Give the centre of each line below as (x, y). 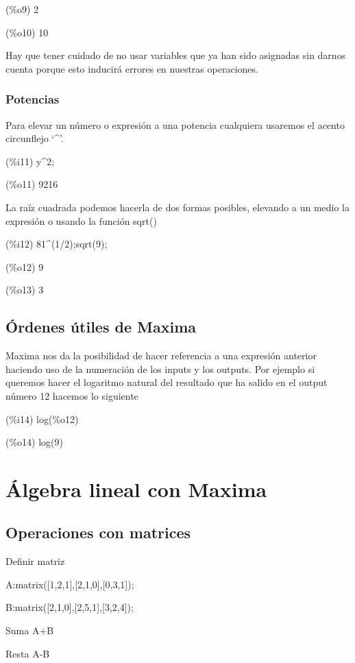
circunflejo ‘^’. (35, 138)
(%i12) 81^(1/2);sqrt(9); (57, 244)
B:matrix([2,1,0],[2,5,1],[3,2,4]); (70, 607)
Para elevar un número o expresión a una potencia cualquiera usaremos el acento (175, 124)
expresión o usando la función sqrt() (81, 220)
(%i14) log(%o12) (42, 419)
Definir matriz (35, 561)
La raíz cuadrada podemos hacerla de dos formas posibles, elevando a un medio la (177, 207)
